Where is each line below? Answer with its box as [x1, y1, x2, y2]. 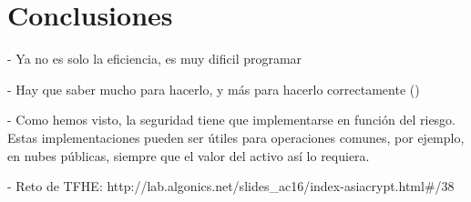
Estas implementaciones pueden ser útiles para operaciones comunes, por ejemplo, [7, 127, 465, 146]
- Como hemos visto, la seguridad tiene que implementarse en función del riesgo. [7, 110, 456, 129]
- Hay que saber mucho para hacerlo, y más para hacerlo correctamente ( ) [7, 79, 420, 98]
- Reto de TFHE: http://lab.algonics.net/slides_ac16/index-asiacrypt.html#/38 [7, 177, 455, 196]
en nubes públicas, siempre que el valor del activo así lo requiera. [7, 146, 370, 165]
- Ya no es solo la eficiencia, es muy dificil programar [7, 49, 302, 68]
